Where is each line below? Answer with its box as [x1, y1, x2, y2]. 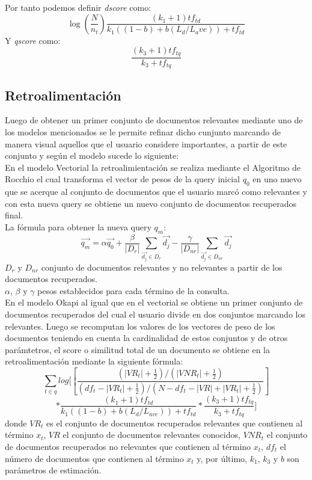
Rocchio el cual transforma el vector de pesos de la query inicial [5, 173, 240, 185]
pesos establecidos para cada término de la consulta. [37, 284, 230, 297]
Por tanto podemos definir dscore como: [5, 1, 151, 13]
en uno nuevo [252, 173, 302, 185]
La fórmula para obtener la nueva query [5, 220, 151, 233]
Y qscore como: [5, 34, 61, 46]
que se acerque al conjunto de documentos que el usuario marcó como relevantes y [5, 185, 307, 198]
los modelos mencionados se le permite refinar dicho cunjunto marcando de [5, 125, 281, 138]
